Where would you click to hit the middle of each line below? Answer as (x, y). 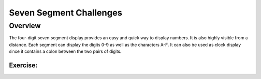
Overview (25, 26)
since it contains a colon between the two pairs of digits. (65, 51)
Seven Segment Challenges (66, 13)
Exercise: (23, 65)
